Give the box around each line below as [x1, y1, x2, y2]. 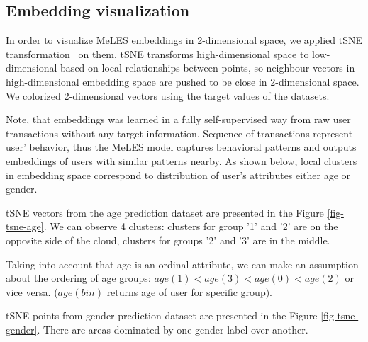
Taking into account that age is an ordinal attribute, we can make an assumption [6, 256, 359, 271]
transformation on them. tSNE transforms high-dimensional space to [6, 46, 309, 61]
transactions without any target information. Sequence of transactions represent [6, 125, 353, 140]
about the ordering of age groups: [6, 270, 151, 285]
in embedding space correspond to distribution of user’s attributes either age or [6, 167, 351, 182]
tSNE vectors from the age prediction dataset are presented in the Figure [6, 205, 324, 220]
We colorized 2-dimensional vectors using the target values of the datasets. [6, 88, 330, 103]
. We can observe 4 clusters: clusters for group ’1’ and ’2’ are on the [43, 219, 338, 234]
